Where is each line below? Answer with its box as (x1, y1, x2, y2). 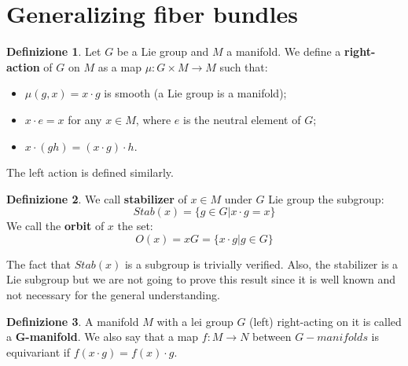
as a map (97, 58, 142, 75)
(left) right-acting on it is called (249, 313, 402, 329)
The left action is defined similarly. (6, 164, 174, 181)
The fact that (6, 255, 72, 272)
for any (68, 111, 102, 127)
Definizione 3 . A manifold (6, 313, 139, 329)
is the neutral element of (183, 111, 301, 127)
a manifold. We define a (226, 43, 341, 60)
